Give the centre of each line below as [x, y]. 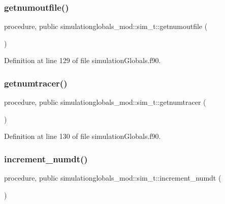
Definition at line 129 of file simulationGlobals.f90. [83, 60]
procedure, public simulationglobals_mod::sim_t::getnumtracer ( [105, 102]
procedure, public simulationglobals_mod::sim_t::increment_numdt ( [113, 178]
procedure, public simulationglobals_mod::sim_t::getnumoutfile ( [106, 26]
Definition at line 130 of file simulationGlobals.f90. [83, 136]
